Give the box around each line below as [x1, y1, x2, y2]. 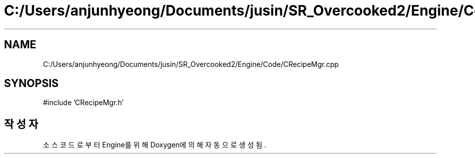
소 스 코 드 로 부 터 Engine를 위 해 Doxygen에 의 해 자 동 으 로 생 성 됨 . [43, 140, 267, 149]
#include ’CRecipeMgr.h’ [43, 98, 124, 107]
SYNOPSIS [4, 77, 59, 90]
